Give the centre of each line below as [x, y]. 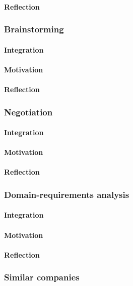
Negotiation [28, 112]
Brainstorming [34, 29]
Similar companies [42, 277]
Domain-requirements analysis [67, 194]
